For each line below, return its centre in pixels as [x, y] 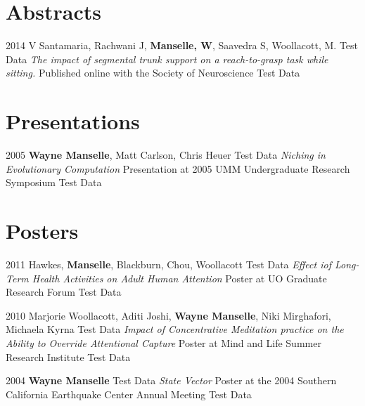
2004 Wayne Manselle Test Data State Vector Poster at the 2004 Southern [171, 380]
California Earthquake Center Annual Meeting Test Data [129, 394]
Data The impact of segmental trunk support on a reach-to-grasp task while [167, 59]
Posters [42, 230]
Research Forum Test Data [64, 292]
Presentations [73, 121]
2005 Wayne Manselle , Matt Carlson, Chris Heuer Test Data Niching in [166, 155]
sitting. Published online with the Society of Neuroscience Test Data [153, 73]
